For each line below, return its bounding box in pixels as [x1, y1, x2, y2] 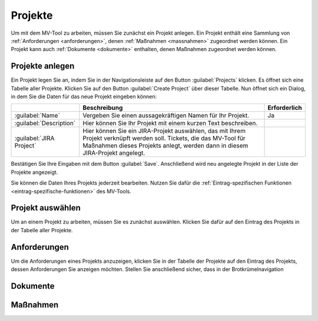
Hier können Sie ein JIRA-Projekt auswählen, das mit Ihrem [82, 127, 246, 135]
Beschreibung [82, 103, 123, 112]
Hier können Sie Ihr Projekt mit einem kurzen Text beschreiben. [82, 119, 258, 128]
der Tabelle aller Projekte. [11, 226, 73, 233]
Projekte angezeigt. [11, 168, 58, 176]
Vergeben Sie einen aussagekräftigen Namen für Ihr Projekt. [82, 112, 250, 120]
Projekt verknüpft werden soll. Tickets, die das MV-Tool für [82, 134, 246, 142]
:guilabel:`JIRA [14, 134, 55, 142]
